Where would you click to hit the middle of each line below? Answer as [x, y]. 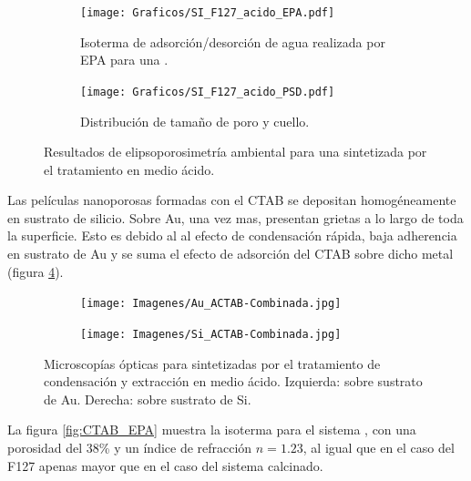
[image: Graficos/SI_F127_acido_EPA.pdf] [208, 13]
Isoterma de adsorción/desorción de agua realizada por [233, 41]
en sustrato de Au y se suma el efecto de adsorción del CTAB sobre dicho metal [230, 254]
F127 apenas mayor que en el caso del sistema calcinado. [165, 465]
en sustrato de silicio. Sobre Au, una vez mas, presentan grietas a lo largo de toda [235, 217]
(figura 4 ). [36, 271]
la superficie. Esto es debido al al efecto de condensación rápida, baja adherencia [232, 235]
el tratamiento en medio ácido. [129, 169]
